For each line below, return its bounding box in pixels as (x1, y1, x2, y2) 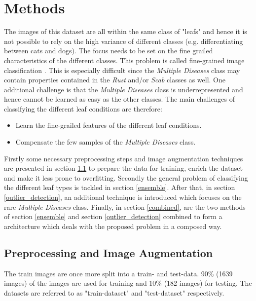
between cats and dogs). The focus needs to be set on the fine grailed (4, 45, 213, 56)
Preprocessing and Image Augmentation (4, 245, 213, 260)
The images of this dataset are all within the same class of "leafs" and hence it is (4, 26, 247, 37)
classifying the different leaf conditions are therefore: (4, 103, 162, 113)
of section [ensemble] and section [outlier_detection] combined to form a (4, 211, 222, 222)
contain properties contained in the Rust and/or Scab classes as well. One (4, 75, 225, 85)
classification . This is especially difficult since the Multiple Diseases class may (4, 65, 240, 75)
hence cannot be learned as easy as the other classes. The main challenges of (4, 94, 235, 104)
